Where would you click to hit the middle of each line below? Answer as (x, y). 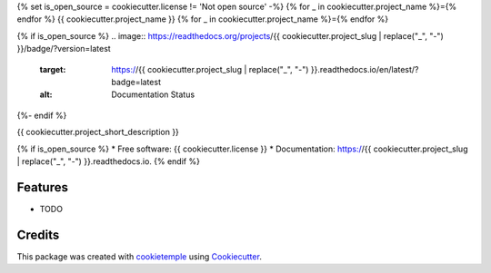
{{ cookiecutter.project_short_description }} (98, 132)
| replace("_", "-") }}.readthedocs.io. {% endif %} (108, 161)
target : (53, 69)
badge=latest (136, 82)
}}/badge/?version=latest (64, 49)
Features (42, 187)
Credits (38, 234)
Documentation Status (153, 94)
